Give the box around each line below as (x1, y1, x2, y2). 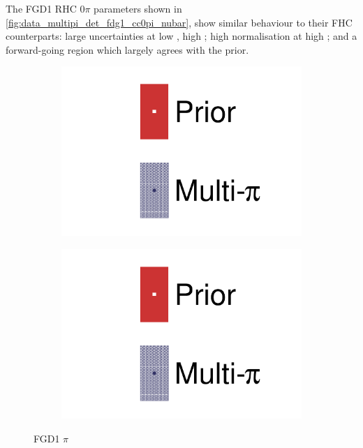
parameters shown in (94, 1, 182, 15)
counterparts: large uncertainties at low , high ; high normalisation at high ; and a (6, 29, 357, 43)
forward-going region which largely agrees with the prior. (6, 42, 249, 57)
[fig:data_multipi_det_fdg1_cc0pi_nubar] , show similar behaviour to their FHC (6, 15, 353, 29)
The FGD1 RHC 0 (6, 1, 85, 15)
